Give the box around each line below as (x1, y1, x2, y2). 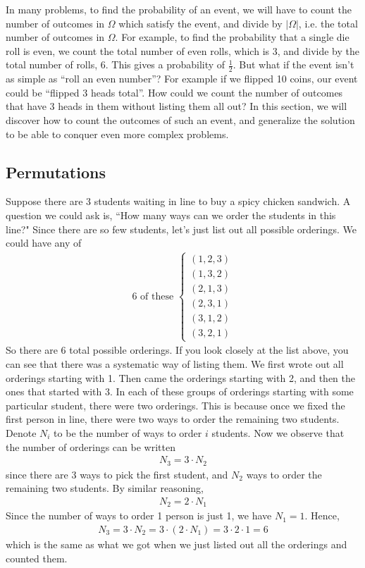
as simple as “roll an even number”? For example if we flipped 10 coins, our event (6, 71, 358, 86)
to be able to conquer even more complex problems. (6, 126, 229, 141)
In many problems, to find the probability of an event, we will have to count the (6, 2, 352, 16)
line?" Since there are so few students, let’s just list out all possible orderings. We (6, 221, 357, 236)
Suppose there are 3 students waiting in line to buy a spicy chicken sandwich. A (6, 194, 351, 209)
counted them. (6, 550, 68, 565)
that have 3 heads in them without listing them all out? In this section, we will (6, 99, 347, 113)
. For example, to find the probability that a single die (115, 30, 349, 44)
